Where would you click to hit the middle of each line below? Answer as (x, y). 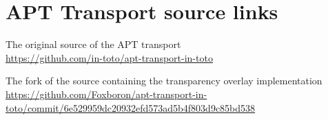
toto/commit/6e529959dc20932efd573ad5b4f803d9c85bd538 (131, 107)
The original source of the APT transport (93, 44)
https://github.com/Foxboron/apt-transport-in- (106, 94)
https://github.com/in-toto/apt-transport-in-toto (109, 57)
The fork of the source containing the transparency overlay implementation (164, 81)
